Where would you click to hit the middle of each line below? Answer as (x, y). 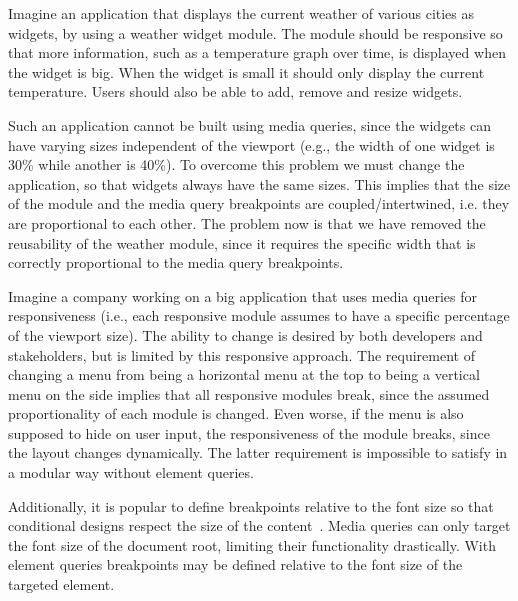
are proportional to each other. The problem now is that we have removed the (247, 222)
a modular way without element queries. (131, 472)
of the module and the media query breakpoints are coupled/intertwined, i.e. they (259, 203)
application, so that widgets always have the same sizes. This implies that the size (259, 183)
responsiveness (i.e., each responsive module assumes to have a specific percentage (259, 315)
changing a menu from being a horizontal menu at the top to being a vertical (244, 374)
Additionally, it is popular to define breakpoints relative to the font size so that (251, 505)
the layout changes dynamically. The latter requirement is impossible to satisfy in (258, 452)
